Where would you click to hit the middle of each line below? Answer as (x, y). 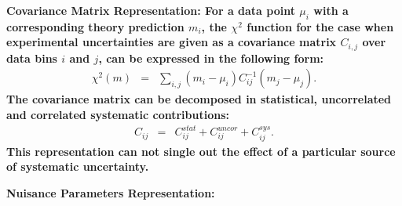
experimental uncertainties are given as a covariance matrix (172, 42)
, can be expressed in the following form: (211, 58)
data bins (32, 58)
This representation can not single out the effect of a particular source (201, 151)
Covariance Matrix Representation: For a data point (151, 10)
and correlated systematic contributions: (118, 115)
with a (331, 10)
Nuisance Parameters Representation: (111, 192)
